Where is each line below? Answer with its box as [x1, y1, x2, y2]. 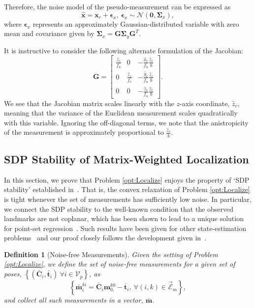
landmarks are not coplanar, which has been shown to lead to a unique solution [4, 213, 244, 224]
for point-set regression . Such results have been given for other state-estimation [4, 223, 246, 233]
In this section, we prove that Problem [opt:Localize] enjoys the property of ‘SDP [4, 174, 250, 185]
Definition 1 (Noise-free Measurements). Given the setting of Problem [4, 249, 218, 259]
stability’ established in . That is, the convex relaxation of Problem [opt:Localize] [4, 184, 250, 194]
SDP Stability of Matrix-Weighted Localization [4, 151, 249, 166]
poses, [4, 269, 22, 279]
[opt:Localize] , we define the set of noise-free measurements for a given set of [4, 259, 235, 269]
